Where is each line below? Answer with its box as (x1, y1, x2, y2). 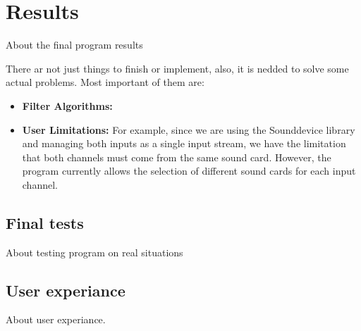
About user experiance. (6, 312, 106, 327)
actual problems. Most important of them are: (6, 75, 204, 89)
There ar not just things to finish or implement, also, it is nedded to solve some (6, 61, 349, 75)
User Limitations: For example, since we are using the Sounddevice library (22, 122, 355, 137)
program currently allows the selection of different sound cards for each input (22, 163, 356, 178)
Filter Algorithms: (22, 98, 113, 113)
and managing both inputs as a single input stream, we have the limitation (22, 136, 346, 151)
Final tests (6, 211, 84, 233)
